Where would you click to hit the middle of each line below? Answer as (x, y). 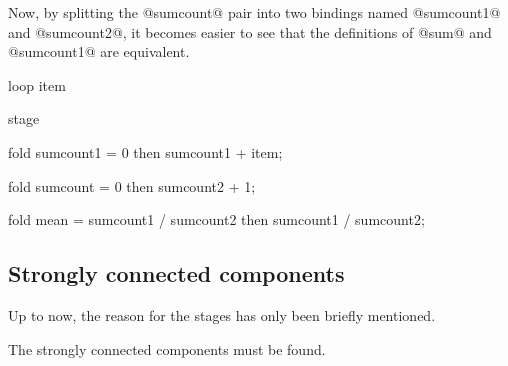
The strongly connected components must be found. (167, 348)
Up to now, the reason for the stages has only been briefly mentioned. (222, 314)
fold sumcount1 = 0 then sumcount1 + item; (145, 151)
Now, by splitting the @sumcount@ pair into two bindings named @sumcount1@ (254, 12)
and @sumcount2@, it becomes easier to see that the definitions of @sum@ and (250, 31)
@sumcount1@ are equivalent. (99, 51)
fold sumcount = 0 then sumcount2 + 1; (132, 185)
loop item (37, 84)
